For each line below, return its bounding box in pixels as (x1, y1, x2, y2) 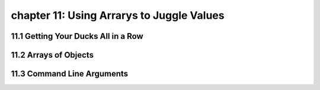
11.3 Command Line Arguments (11, 69, 129, 79)
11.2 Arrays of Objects (11, 50, 94, 60)
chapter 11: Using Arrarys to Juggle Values (11, 9, 225, 22)
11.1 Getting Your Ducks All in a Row (11, 31, 143, 41)
